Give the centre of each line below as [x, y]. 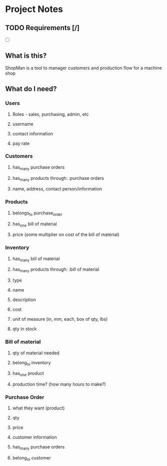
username [23, 124]
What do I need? [31, 89]
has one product [28, 374]
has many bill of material [36, 259]
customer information [35, 437]
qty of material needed [36, 353]
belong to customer [32, 458]
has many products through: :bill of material [56, 270]
